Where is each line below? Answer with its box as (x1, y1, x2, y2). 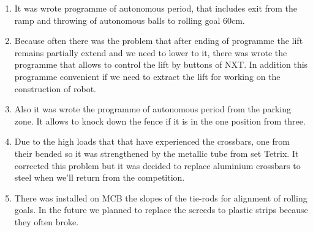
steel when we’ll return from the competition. (14, 171, 185, 184)
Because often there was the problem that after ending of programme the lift (14, 34, 303, 47)
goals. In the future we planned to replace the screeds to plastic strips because (14, 203, 308, 216)
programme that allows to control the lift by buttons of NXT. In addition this (14, 58, 308, 71)
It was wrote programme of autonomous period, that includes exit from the (14, 2, 298, 14)
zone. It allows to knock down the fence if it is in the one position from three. (14, 114, 306, 127)
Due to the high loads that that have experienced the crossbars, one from (14, 135, 290, 148)
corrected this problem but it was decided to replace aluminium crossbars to (14, 159, 301, 172)
